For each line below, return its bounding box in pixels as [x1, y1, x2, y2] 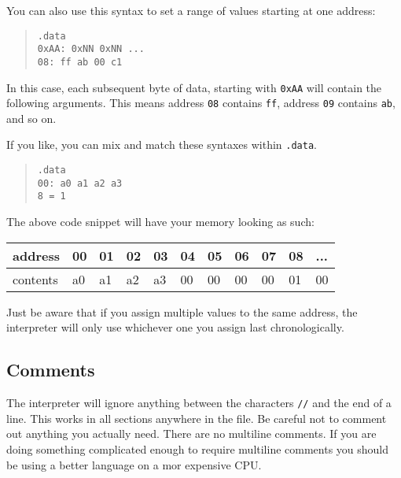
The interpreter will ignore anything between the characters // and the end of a [6, 395, 392, 411]
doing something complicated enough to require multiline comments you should [6, 440, 389, 457]
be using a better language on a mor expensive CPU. [6, 456, 262, 472]
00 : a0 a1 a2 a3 [37, 177, 123, 189]
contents [13, 269, 58, 288]
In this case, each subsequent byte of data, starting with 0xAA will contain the [6, 79, 382, 95]
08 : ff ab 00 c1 [37, 56, 123, 68]
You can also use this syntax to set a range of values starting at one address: [6, 2, 376, 18]
